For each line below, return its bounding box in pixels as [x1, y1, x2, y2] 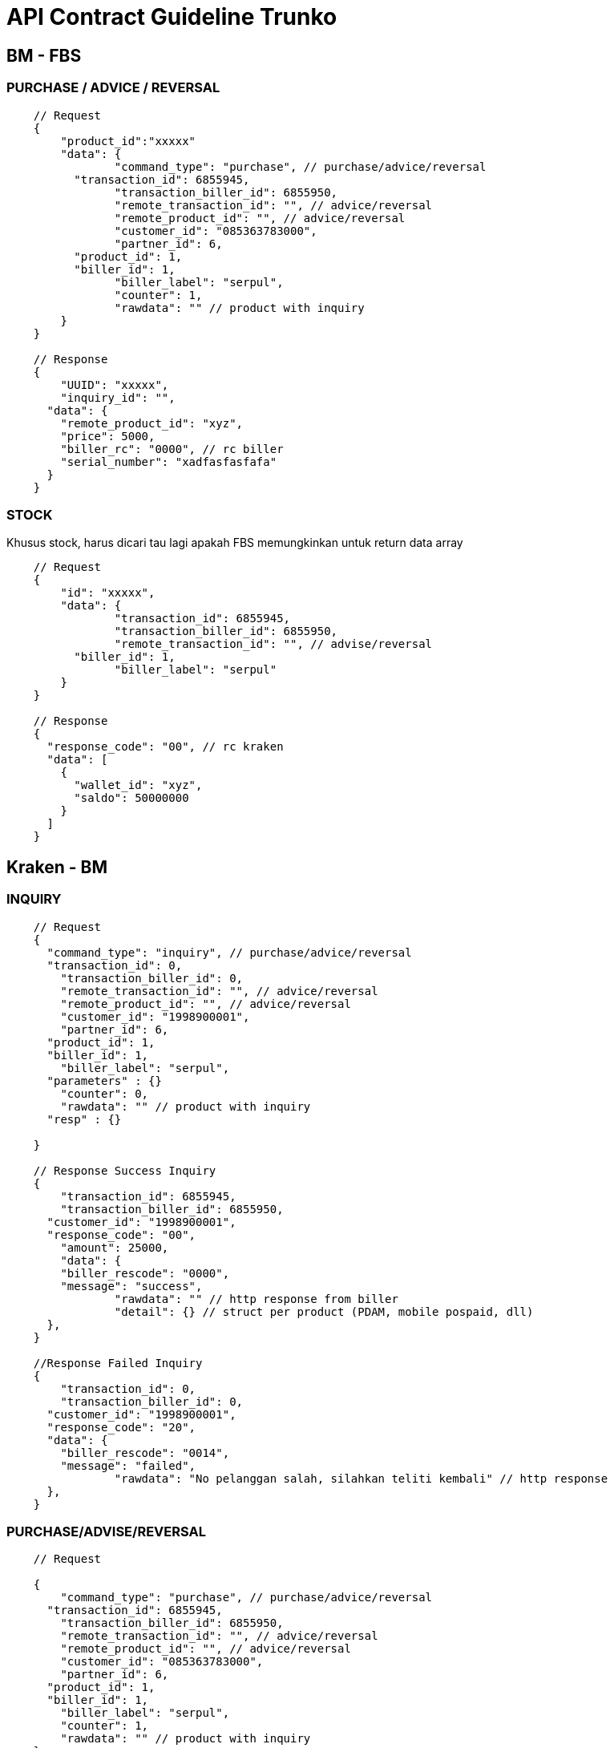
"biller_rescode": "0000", [60, 1266, 230, 1280]
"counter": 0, [60, 1086, 149, 1100]
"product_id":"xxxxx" [60, 134, 196, 148]
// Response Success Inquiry [33, 1163, 216, 1177]
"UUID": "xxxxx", [60, 378, 169, 391]
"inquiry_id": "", [60, 390, 176, 404]
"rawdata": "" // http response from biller [114, 1292, 398, 1305]
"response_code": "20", [46, 1420, 196, 1434]
